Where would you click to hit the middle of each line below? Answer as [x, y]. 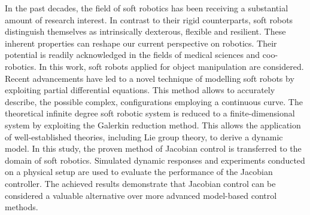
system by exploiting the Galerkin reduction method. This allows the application [153, 125]
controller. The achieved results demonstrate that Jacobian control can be [140, 183]
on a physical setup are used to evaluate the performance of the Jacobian [139, 172]
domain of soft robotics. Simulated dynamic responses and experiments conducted [155, 160]
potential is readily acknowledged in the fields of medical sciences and [133, 55]
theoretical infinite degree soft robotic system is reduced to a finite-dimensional [150, 113]
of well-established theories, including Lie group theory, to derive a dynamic [144, 136]
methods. [22, 207]
